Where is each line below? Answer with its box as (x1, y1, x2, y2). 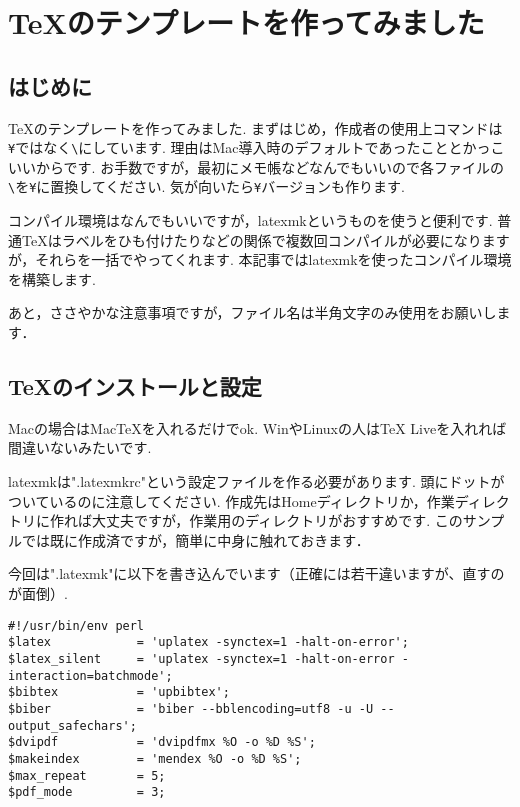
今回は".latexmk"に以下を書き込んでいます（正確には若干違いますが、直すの (8, 563, 505, 584)
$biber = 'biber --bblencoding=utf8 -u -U (8, 701, 374, 716)
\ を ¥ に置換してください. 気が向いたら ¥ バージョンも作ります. (8, 176, 405, 197)
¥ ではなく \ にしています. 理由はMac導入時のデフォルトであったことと (8, 137, 463, 158)
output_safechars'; (8, 718, 137, 733)
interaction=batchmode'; (8, 668, 173, 683)
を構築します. (8, 268, 96, 289)
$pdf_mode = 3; (8, 785, 166, 800)
